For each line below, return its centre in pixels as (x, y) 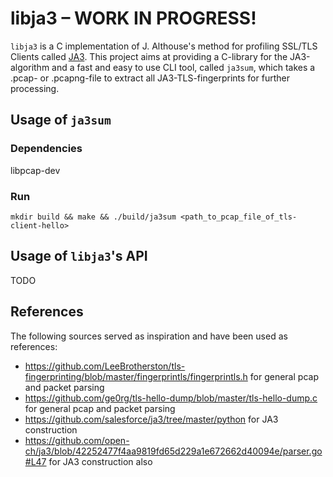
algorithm (30, 67)
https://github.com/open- (77, 440)
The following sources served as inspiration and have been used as (149, 336)
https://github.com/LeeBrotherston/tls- (105, 366)
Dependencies (46, 149)
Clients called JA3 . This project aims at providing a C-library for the (149, 56)
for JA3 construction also (100, 461)
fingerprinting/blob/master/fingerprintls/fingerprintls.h (136, 376)
